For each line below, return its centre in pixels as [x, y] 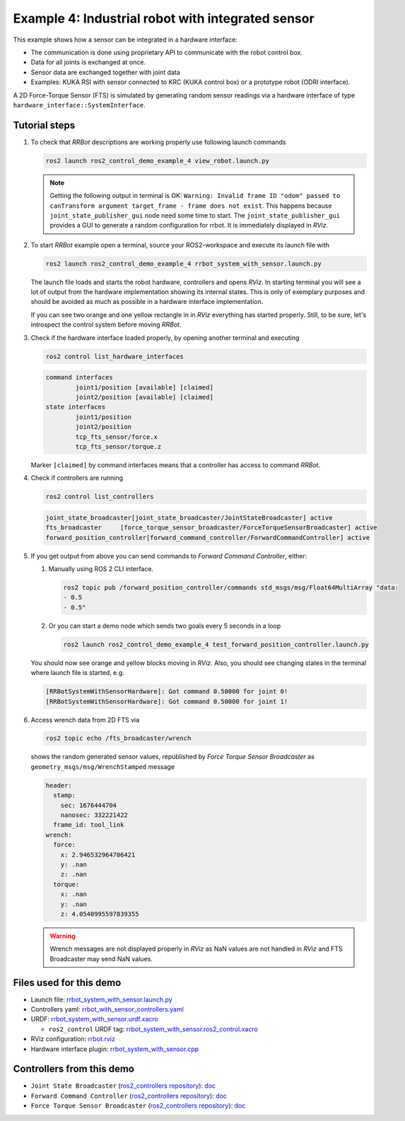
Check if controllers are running [77, 478]
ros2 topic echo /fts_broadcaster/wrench [118, 738]
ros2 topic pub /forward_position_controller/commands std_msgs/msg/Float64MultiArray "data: [231, 588]
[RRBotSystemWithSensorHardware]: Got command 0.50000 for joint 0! [167, 692]
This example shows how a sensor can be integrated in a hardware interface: [125, 40]
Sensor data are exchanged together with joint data [105, 72]
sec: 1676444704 [88, 805]
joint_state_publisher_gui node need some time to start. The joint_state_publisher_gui [195, 215]
